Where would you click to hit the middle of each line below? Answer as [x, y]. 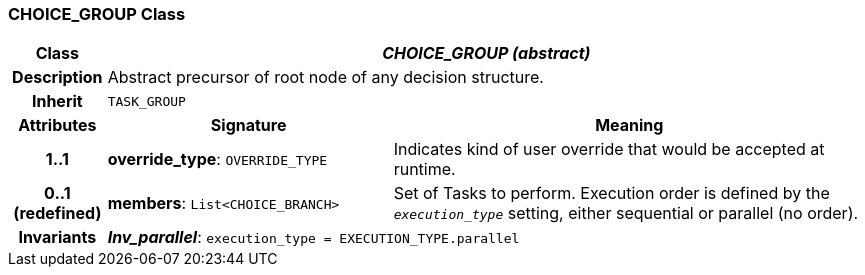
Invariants [57, 237]
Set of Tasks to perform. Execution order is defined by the [611, 193]
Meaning [629, 125]
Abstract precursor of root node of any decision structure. [325, 77]
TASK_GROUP [146, 101]
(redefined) [57, 213]
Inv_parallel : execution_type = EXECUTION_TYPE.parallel [313, 237]
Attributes [57, 125]
